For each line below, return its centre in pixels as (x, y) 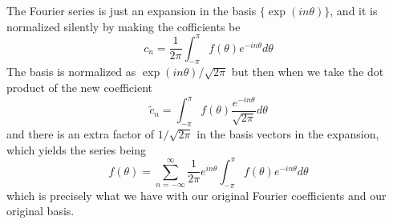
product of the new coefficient (80, 88)
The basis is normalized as (71, 72)
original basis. (41, 211)
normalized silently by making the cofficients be (124, 26)
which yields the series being (77, 149)
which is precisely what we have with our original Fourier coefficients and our (196, 195)
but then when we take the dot (308, 72)
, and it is (354, 10)
